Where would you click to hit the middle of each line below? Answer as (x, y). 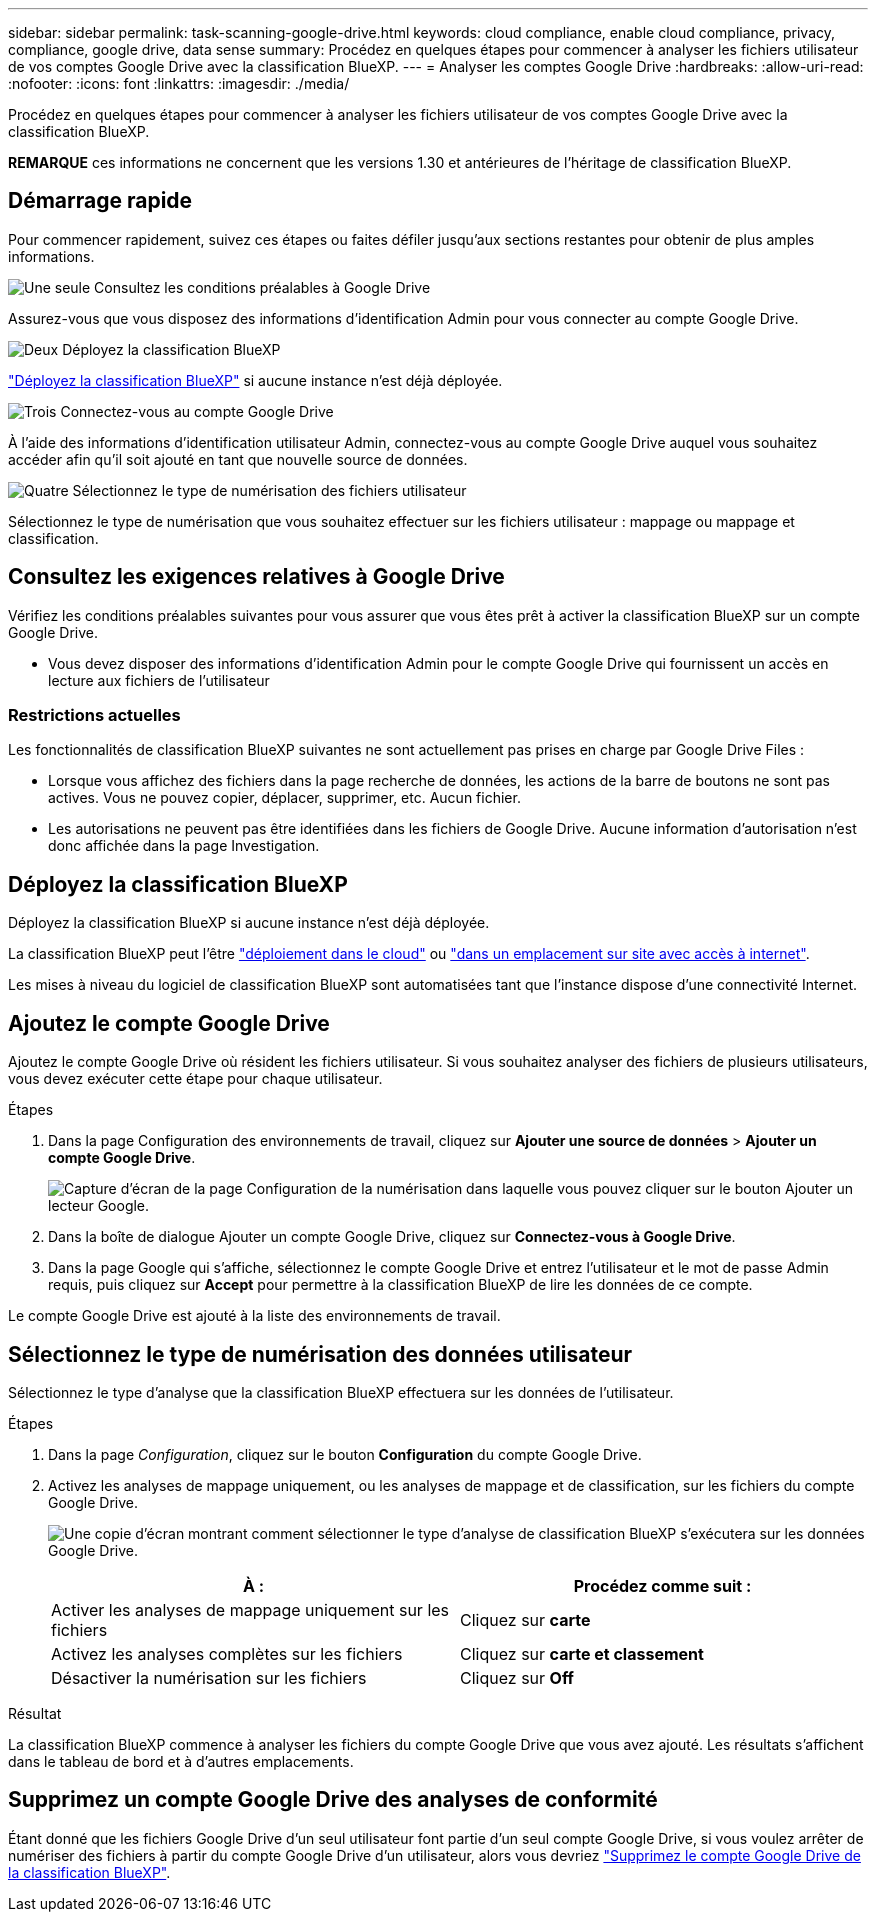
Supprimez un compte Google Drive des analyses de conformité (333, 1800)
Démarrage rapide (100, 201)
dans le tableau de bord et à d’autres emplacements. (181, 1761)
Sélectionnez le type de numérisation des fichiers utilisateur (269, 490)
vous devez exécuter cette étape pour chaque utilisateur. (195, 1079)
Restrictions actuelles (94, 715)
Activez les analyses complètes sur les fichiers (227, 1653)
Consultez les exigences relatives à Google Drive (256, 577)
